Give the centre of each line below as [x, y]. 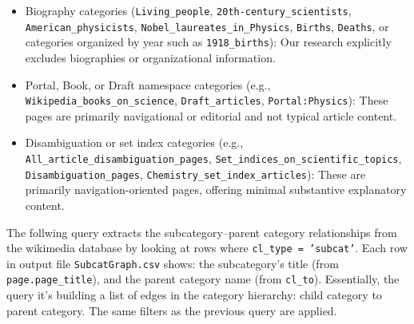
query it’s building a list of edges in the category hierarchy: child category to [194, 295]
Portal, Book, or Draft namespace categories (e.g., [148, 84]
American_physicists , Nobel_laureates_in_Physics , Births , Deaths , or [207, 26]
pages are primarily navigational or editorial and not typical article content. [211, 115]
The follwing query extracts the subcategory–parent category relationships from [202, 232]
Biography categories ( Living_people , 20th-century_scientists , [188, 10]
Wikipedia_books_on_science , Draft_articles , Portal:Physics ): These [207, 100]
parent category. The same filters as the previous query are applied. [172, 310]
